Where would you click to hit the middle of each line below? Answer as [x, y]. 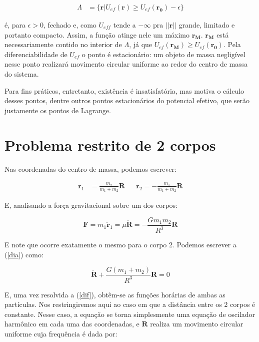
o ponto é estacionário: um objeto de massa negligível [163, 54]
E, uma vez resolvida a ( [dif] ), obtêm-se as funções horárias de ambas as [115, 294]
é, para [15, 25]
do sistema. [22, 74]
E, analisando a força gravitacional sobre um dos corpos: [91, 205]
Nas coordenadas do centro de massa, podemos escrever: [90, 168]
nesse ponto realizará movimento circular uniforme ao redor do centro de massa [126, 64]
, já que [141, 44]
